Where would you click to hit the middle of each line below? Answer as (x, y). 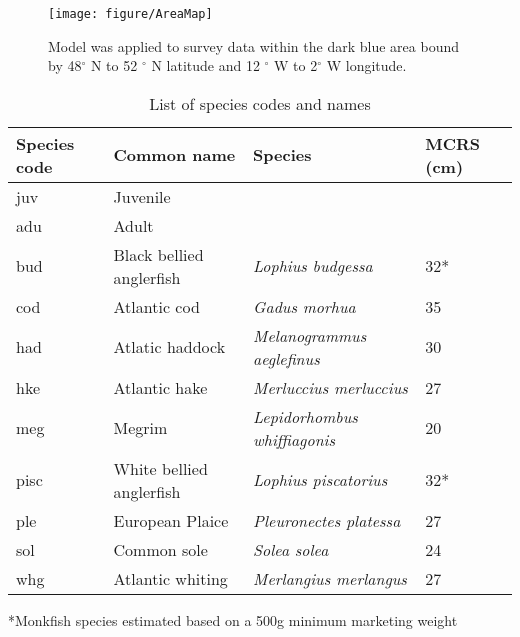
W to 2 (296, 65)
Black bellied (158, 254)
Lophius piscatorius (320, 480)
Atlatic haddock (169, 347)
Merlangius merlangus (330, 578)
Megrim (140, 428)
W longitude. (366, 65)
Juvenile (142, 196)
